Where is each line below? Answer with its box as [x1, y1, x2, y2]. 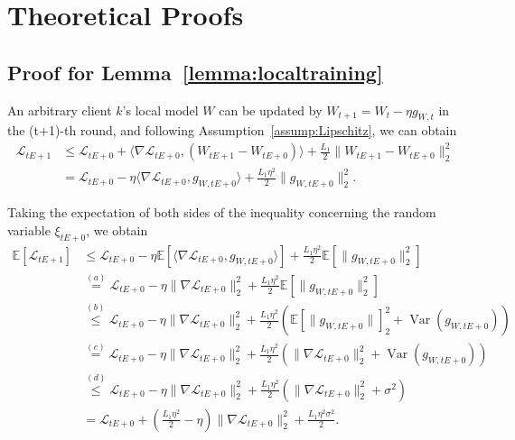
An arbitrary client [7, 100, 112, 119]
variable [7, 220, 51, 239]
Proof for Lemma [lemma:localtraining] [7, 58, 383, 86]
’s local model [122, 100, 199, 119]
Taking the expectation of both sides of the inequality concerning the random [7, 203, 436, 222]
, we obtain [86, 220, 148, 239]
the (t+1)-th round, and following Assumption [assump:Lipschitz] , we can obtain [7, 121, 457, 140]
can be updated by [219, 100, 323, 119]
